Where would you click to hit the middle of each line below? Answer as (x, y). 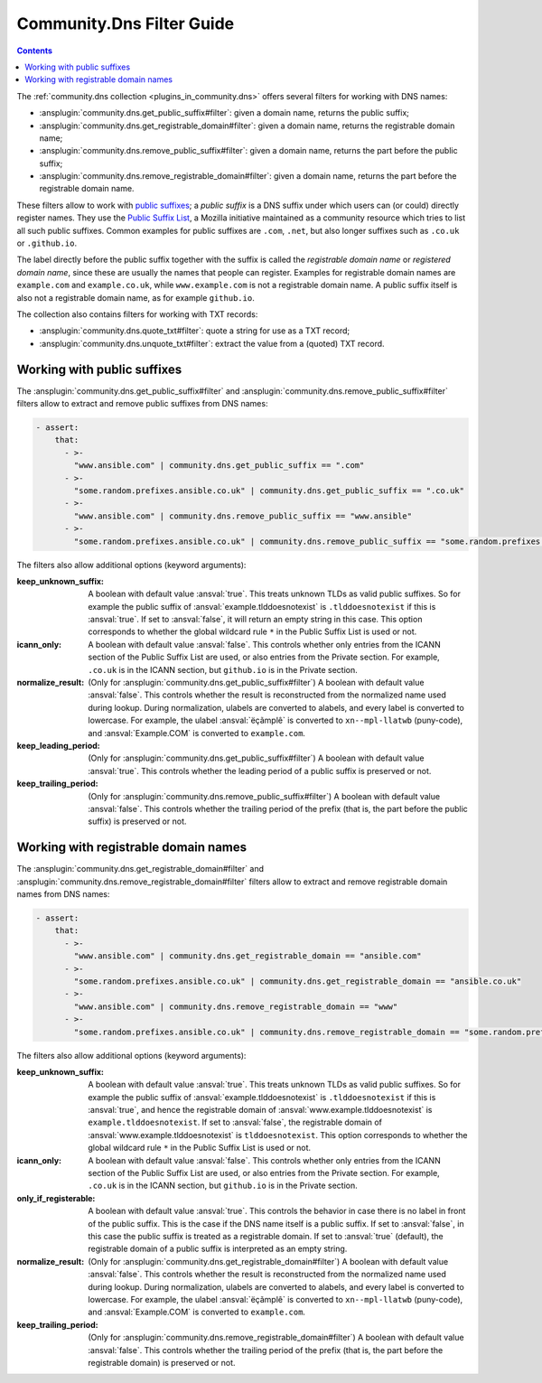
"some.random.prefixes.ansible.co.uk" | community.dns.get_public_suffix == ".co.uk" (269, 491)
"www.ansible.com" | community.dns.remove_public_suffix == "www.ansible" (243, 516)
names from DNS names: (63, 894)
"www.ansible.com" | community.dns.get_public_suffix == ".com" (219, 466)
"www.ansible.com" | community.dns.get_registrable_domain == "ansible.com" (248, 956)
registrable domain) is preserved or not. (162, 1362)
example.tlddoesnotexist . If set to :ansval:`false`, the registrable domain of (235, 1122)
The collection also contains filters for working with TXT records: (137, 314)
